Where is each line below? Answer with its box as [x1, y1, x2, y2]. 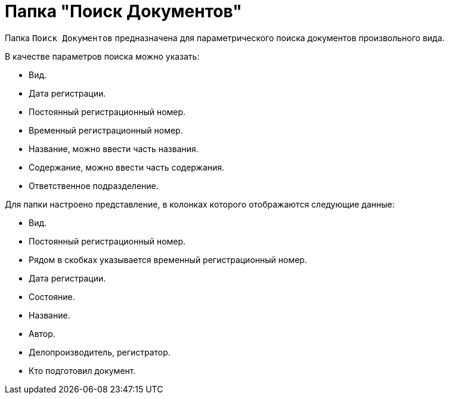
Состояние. [29, 291, 75, 302]
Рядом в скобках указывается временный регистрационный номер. [29, 254, 307, 265]
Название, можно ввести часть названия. [29, 143, 199, 154]
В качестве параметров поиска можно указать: [5, 51, 200, 61]
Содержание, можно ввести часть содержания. [29, 162, 225, 172]
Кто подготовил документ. [29, 365, 136, 376]
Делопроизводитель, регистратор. [29, 347, 171, 357]
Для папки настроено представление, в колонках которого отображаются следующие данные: [5, 199, 395, 209]
